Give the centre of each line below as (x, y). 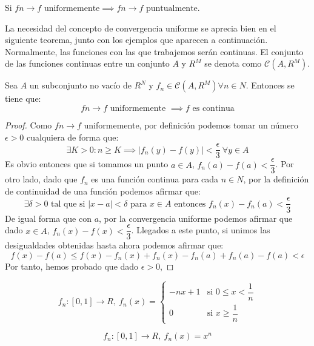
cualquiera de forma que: (73, 137)
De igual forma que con (48, 218)
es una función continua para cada (155, 179)
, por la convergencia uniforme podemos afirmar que (196, 218)
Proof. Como (28, 125)
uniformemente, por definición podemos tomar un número (191, 125)
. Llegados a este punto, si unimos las (201, 230)
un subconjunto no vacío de (80, 85)
